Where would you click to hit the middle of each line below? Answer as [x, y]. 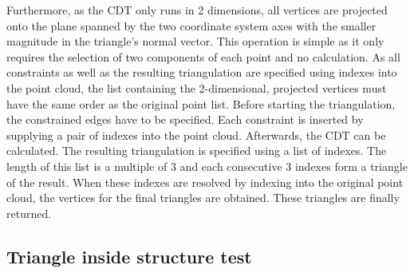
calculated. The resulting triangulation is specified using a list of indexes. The [197, 150]
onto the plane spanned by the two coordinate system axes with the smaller [191, 25]
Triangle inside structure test [129, 256]
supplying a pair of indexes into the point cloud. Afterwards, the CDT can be [196, 135]
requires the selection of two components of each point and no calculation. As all [203, 56]
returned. [29, 213]
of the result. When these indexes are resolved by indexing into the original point [205, 182]
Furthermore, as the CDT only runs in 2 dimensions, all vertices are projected [197, 10]
